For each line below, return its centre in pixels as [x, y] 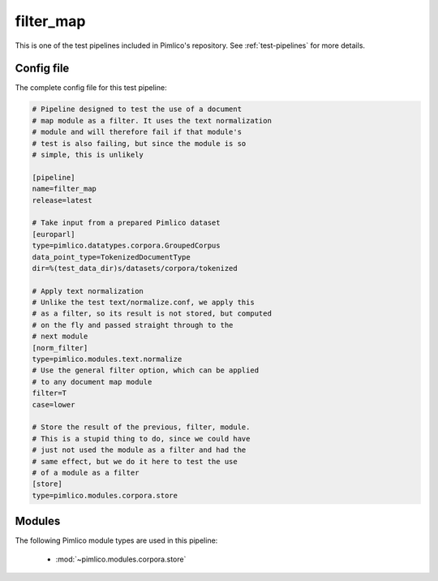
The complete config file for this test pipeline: [91, 88]
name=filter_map [64, 189]
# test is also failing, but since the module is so [139, 143]
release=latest [62, 200]
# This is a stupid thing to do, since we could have [141, 439]
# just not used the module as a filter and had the [139, 450]
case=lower [54, 405]
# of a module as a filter [86, 472]
